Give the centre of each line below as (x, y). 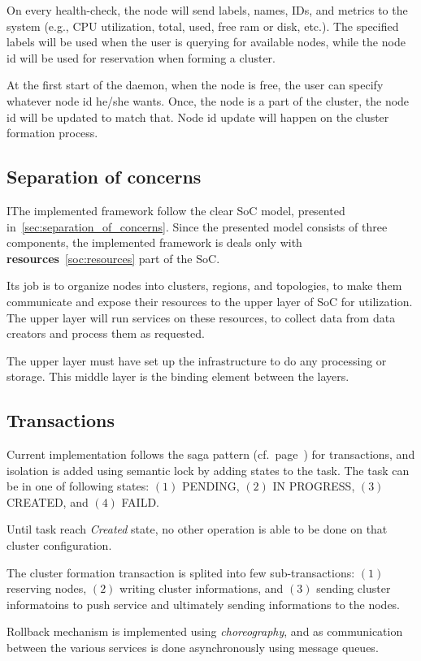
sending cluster (354, 588)
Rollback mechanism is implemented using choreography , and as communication (205, 631)
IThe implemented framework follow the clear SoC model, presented (176, 210)
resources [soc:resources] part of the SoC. (113, 258)
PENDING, (210, 486)
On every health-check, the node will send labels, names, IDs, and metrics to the (207, 10)
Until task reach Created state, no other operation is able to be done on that (197, 529)
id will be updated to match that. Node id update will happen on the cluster (198, 117)
